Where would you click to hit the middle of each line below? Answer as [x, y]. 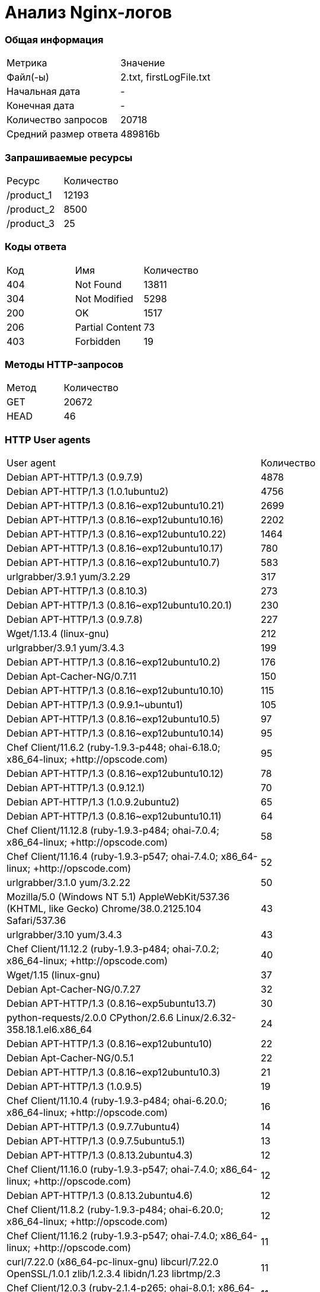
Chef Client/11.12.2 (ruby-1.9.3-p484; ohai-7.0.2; [113, 949]
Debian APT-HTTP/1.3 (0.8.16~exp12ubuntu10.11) [114, 816]
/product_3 [31, 223]
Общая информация [54, 39]
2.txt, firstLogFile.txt [165, 77]
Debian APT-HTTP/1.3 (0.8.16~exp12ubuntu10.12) [115, 774]
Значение [143, 63]
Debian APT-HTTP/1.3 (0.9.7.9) [75, 477]
